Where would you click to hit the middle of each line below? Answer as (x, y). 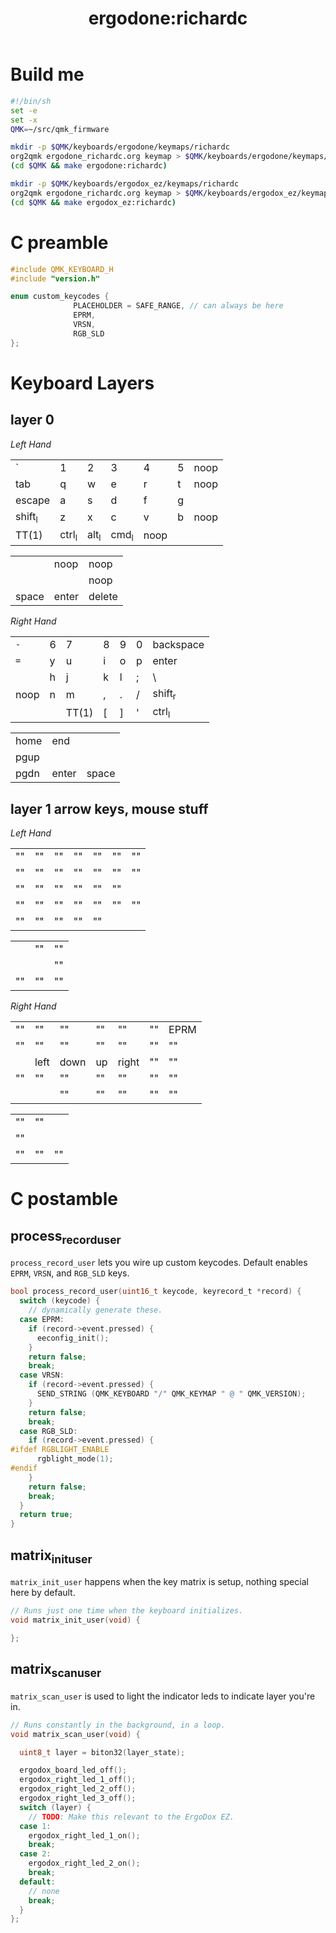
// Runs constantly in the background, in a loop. (118, 1725)
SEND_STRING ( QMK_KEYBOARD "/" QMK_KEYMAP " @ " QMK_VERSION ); (171, 1394)
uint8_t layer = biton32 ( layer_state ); (102, 1752)
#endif (24, 1468)
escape (33, 500)
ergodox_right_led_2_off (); (78, 1789)
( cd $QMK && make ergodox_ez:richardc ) (93, 202)
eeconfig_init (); (73, 1338)
